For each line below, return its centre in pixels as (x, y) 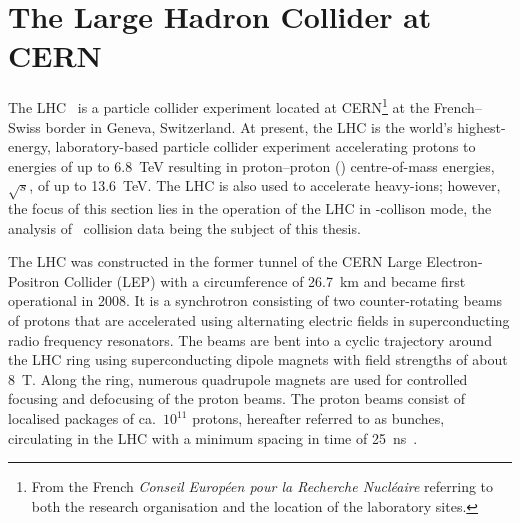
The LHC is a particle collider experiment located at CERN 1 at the (219, 105)
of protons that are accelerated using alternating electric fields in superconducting (259, 320)
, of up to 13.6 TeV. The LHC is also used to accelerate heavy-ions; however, (265, 185)
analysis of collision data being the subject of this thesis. (184, 227)
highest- (481, 126)
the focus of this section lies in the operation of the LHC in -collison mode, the (250, 208)
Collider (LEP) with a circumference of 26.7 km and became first (264, 280)
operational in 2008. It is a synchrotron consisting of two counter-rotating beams (255, 300)
